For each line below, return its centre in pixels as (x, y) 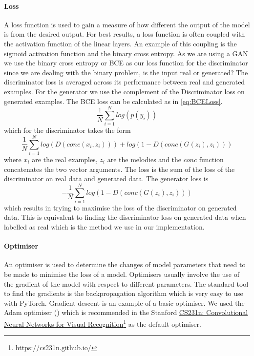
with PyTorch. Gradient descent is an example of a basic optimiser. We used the (124, 303)
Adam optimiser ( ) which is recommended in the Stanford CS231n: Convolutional (126, 312)
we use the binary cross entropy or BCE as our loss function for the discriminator (126, 63)
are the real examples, (65, 159)
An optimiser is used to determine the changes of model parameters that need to (125, 264)
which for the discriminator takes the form (67, 130)
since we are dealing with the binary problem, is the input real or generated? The (126, 72)
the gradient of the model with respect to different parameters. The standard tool (126, 283)
